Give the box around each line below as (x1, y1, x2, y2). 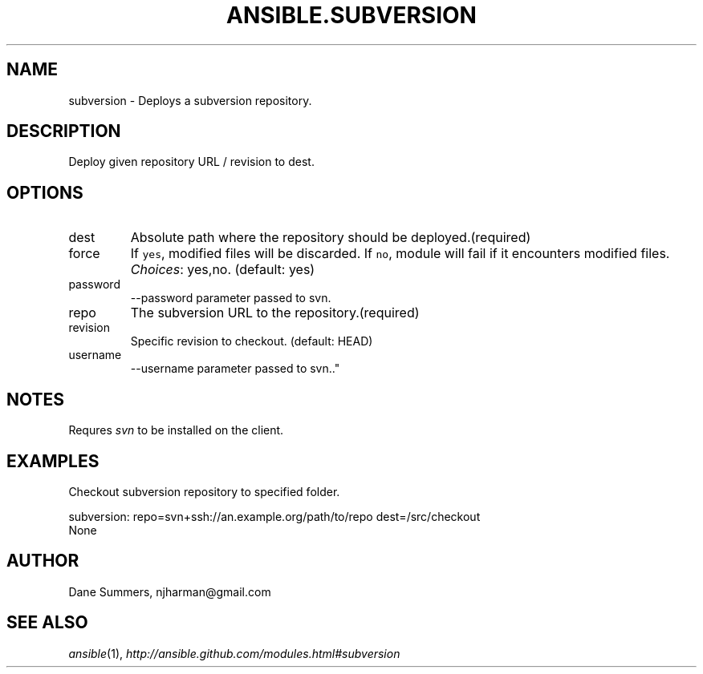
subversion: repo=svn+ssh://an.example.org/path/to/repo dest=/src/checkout (68, 509, 481, 523)
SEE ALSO (6, 612, 88, 633)
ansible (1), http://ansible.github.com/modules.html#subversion (68, 646, 400, 660)
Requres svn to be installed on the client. (68, 423, 284, 438)
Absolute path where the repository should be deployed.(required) (130, 229, 531, 246)
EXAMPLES (6, 450, 100, 471)
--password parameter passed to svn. (130, 291, 331, 305)
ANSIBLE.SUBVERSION (226, 2, 477, 29)
